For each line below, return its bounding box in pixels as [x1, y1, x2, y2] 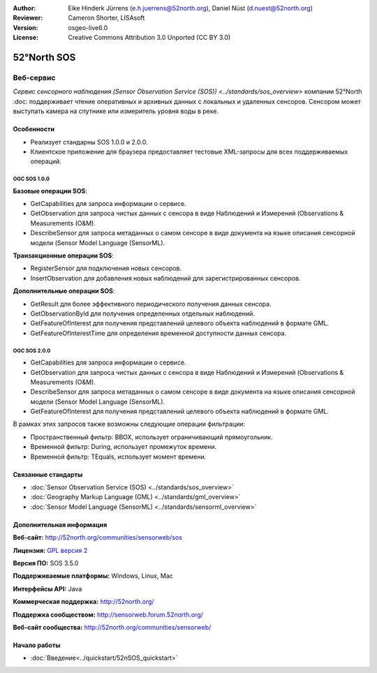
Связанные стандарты [13, 470, 83, 478]
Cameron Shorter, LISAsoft [68, 14, 145, 22]
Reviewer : [13, 14, 43, 22]
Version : [13, 23, 38, 31]
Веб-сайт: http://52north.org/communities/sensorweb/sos [13, 533, 183, 542]
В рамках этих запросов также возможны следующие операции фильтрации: [13, 420, 246, 429]
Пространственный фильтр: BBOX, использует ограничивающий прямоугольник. [30, 433, 273, 441]
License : [13, 34, 38, 42]
